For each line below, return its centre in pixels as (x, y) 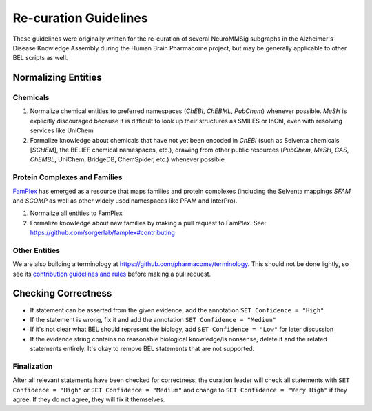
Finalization (33, 366)
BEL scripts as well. (40, 58)
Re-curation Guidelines (80, 18)
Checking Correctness (62, 293)
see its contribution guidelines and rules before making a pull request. (112, 274)
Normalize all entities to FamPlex (76, 213)
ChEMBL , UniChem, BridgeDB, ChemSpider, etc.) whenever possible (127, 159)
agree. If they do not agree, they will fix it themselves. (89, 399)
